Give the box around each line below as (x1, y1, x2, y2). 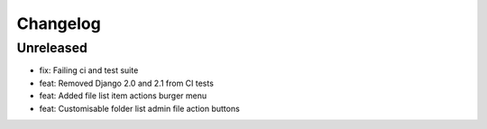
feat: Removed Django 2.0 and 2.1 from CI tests (39, 78, 214, 88)
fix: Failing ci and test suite (39, 65, 139, 76)
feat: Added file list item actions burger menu (39, 90, 207, 101)
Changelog (16, 14, 101, 33)
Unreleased (16, 40, 87, 56)
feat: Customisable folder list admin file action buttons (39, 103, 241, 114)
